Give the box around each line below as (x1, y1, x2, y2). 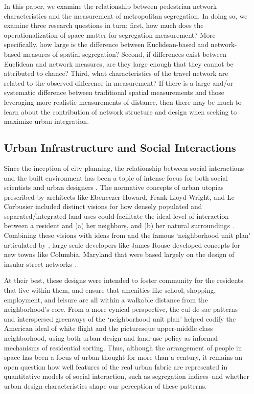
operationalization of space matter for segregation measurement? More (4, 29, 216, 40)
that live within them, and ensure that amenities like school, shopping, (4, 285, 216, 295)
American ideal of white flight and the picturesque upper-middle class (4, 323, 213, 333)
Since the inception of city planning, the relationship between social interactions (4, 162, 244, 173)
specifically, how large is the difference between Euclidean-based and (4, 39, 209, 49)
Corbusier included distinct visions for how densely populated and (4, 201, 202, 211)
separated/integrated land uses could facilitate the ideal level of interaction (4, 210, 229, 221)
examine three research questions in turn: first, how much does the (4, 20, 204, 30)
